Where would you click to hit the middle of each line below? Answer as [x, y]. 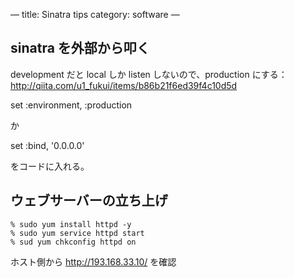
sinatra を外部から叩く [80, 48]
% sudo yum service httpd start [77, 233]
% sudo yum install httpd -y [71, 224]
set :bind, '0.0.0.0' [47, 145]
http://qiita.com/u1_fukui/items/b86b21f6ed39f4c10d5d [124, 85]
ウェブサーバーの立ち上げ [89, 200]
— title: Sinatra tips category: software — [95, 14]
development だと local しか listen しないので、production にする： [149, 74]
